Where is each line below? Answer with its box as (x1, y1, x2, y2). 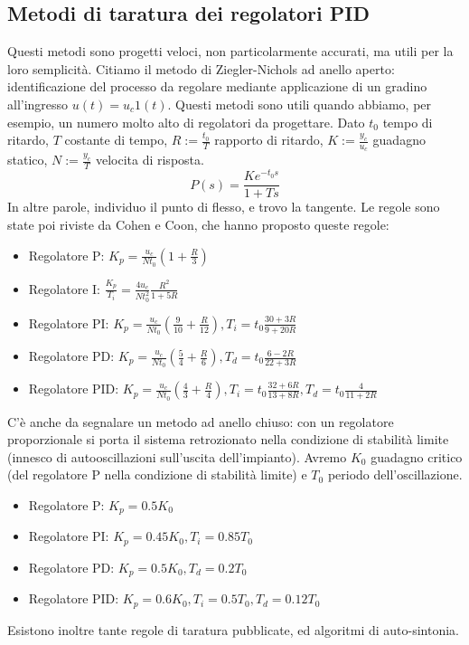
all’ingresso (7, 94, 69, 113)
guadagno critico (371, 447, 463, 466)
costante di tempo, (64, 130, 168, 149)
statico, (7, 150, 48, 169)
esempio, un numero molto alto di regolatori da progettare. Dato (7, 112, 365, 131)
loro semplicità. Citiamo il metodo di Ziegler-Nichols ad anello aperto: (7, 59, 395, 78)
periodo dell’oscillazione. (327, 465, 463, 484)
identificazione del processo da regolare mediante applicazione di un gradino (7, 77, 427, 96)
